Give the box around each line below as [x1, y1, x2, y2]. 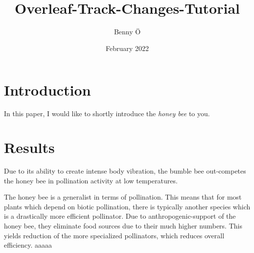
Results [4, 137, 55, 157]
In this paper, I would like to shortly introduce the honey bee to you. [4, 108, 210, 119]
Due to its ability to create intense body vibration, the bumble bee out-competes [4, 165, 246, 176]
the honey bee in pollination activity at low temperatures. [4, 175, 178, 185]
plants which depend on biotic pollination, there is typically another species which [4, 201, 251, 211]
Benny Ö [114, 26, 141, 37]
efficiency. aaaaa [4, 240, 52, 250]
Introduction [4, 80, 91, 100]
